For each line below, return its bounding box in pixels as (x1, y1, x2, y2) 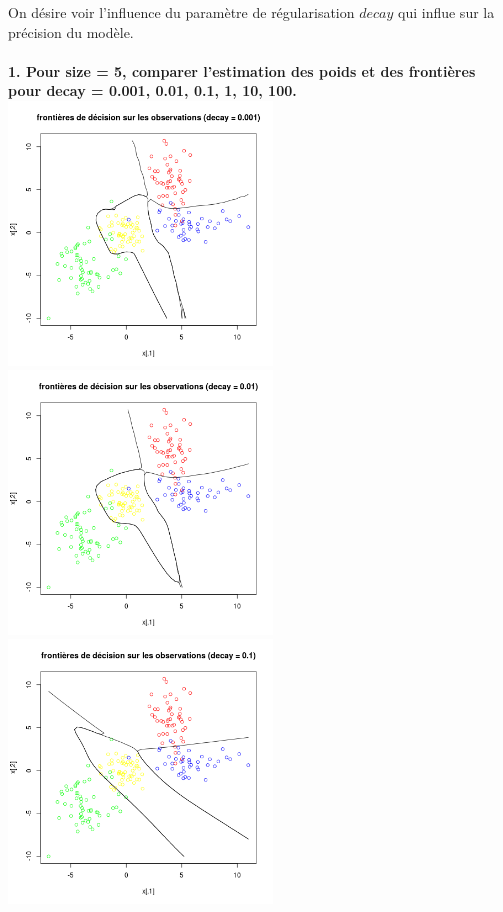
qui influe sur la (398, 2, 495, 22)
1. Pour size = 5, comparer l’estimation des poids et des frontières (8, 60, 476, 81)
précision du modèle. (8, 21, 134, 42)
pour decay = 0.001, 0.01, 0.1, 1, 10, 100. (8, 80, 297, 101)
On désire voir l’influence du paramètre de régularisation (8, 2, 355, 22)
